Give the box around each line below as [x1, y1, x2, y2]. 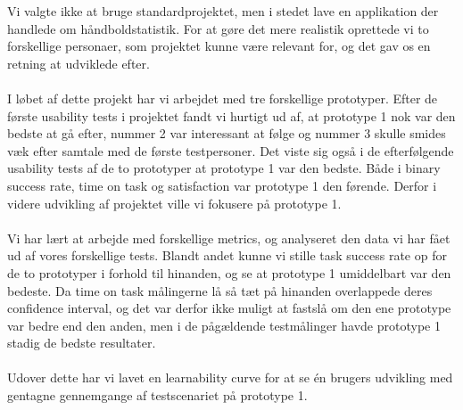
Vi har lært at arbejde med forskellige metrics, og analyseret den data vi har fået [7, 228, 451, 247]
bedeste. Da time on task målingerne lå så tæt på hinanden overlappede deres [7, 281, 433, 299]
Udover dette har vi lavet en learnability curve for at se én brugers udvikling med [7, 368, 453, 387]
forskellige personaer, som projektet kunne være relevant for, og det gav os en [7, 37, 431, 55]
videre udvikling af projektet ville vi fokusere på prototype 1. [7, 193, 342, 212]
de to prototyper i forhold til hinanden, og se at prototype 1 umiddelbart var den [7, 263, 451, 282]
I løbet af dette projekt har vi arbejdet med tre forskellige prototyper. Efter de [7, 88, 438, 107]
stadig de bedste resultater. [7, 333, 156, 352]
